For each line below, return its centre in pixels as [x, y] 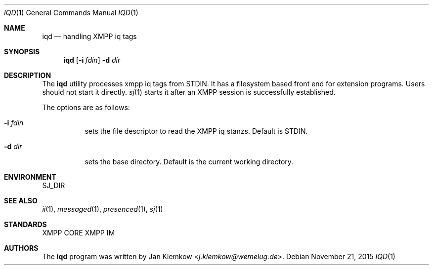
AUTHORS [21, 248]
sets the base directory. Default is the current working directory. [189, 162]
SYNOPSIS [22, 52]
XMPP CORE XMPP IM [79, 233]
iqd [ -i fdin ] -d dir [92, 60]
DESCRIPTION [28, 75]
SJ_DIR [54, 185]
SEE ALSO [21, 201]
